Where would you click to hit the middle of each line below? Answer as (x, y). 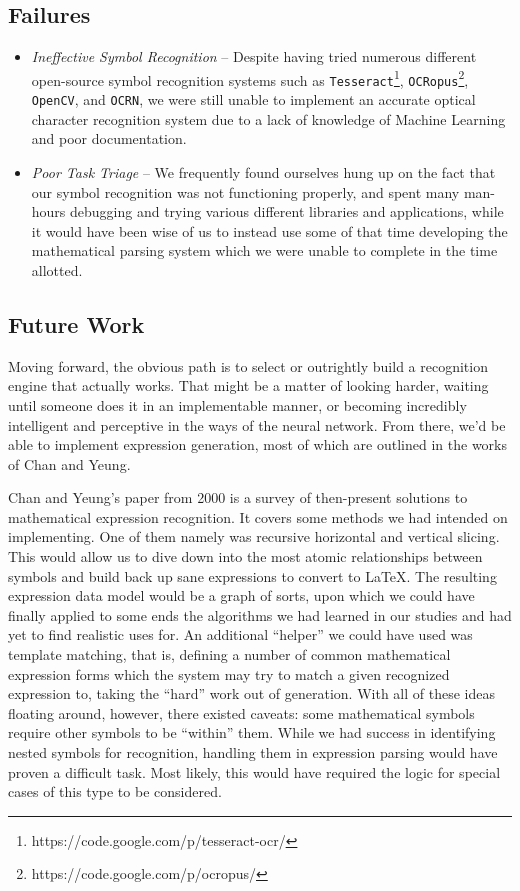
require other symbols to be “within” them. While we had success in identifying (252, 732)
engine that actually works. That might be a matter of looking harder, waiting (248, 385)
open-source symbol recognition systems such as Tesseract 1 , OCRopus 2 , (250, 78)
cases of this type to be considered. (115, 791)
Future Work (76, 323)
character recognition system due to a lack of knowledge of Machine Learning (268, 118)
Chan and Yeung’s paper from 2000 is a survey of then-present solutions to (238, 497)
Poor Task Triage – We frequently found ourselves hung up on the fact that (263, 171)
